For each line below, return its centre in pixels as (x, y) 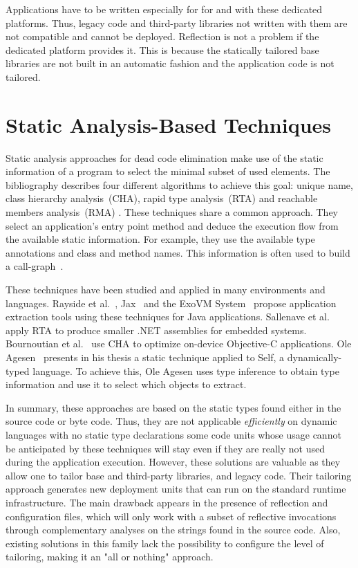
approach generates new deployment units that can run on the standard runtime (176, 489)
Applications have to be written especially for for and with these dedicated (164, 9)
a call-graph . (35, 266)
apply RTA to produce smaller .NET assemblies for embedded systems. (156, 330)
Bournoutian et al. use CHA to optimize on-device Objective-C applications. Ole (179, 343)
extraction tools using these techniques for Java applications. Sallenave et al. (168, 317)
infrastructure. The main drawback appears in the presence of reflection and (167, 502)
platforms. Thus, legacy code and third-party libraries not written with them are (177, 22)
